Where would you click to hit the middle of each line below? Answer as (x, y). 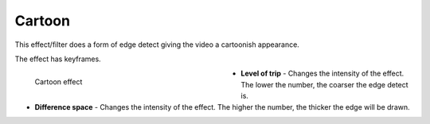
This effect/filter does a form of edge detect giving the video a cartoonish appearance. (157, 45)
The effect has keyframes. (58, 59)
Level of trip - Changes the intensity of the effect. (322, 74)
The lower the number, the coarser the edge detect (325, 84)
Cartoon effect (59, 82)
